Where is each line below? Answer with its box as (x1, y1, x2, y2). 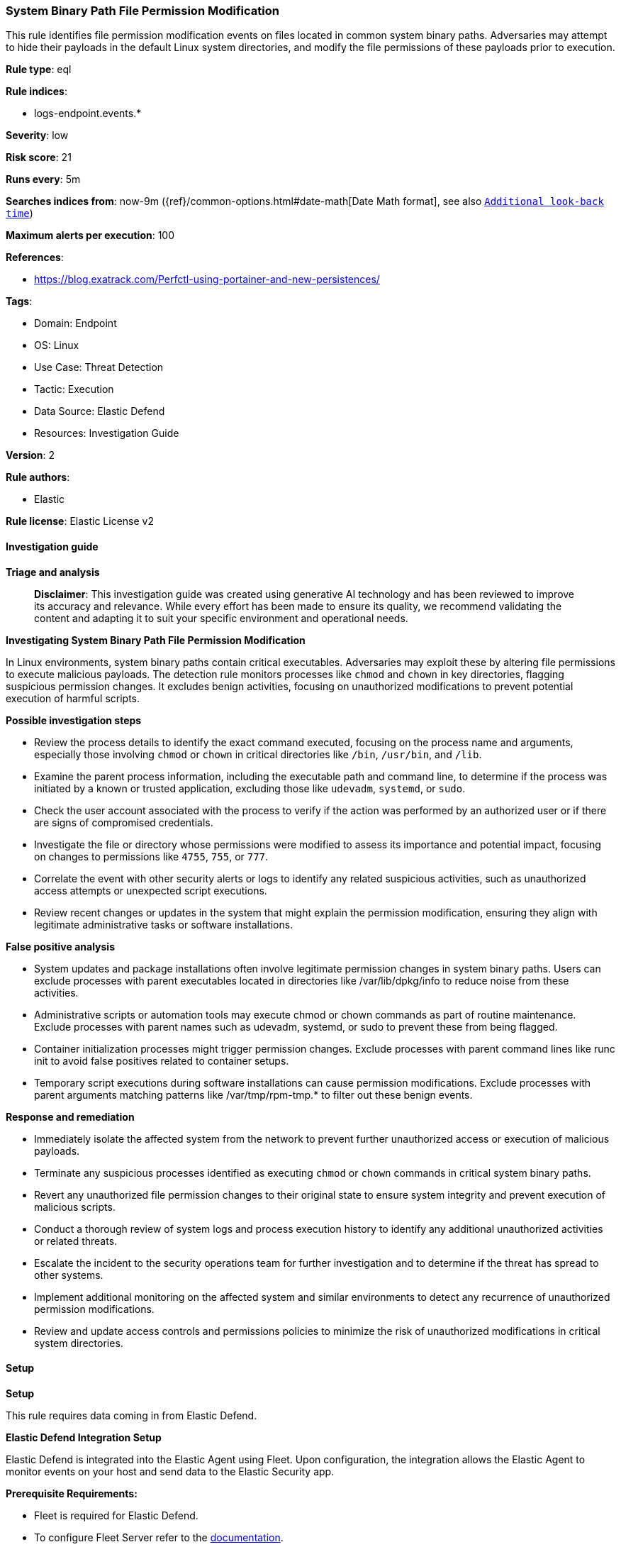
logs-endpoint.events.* (34, 107, 142, 120)
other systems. (34, 1268, 103, 1281)
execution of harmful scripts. (6, 692, 140, 704)
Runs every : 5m (6, 173, 81, 186)
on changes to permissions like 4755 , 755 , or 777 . (34, 850, 269, 863)
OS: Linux (34, 339, 79, 352)
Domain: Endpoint (34, 317, 117, 330)
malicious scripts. (34, 1200, 116, 1213)
